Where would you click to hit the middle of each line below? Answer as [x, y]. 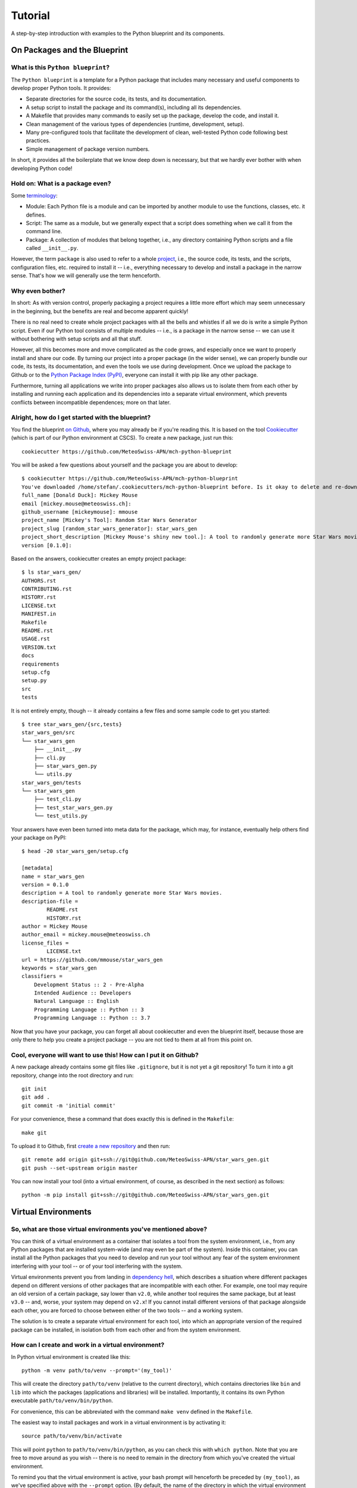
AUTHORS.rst [39, 581]
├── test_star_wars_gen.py [73, 807]
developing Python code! [42, 168]
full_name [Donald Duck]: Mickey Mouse [80, 495]
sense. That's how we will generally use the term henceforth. [86, 276]
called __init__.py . [52, 248]
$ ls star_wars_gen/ [51, 572]
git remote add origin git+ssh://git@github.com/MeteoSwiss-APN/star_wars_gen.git [145, 1160]
